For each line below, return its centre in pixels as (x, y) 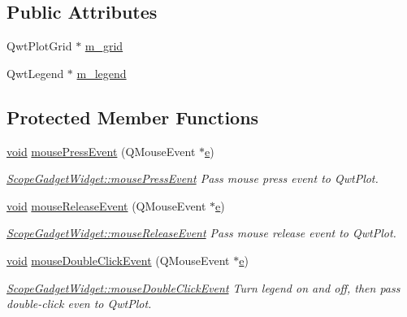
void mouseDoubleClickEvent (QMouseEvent (118, 260)
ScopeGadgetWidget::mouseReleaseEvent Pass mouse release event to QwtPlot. (201, 233)
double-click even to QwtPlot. (79, 304)
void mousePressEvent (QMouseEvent (101, 151)
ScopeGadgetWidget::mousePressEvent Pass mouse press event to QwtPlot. (193, 178)
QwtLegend (35, 73)
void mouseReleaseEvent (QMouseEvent (106, 205)
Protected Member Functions (133, 117)
